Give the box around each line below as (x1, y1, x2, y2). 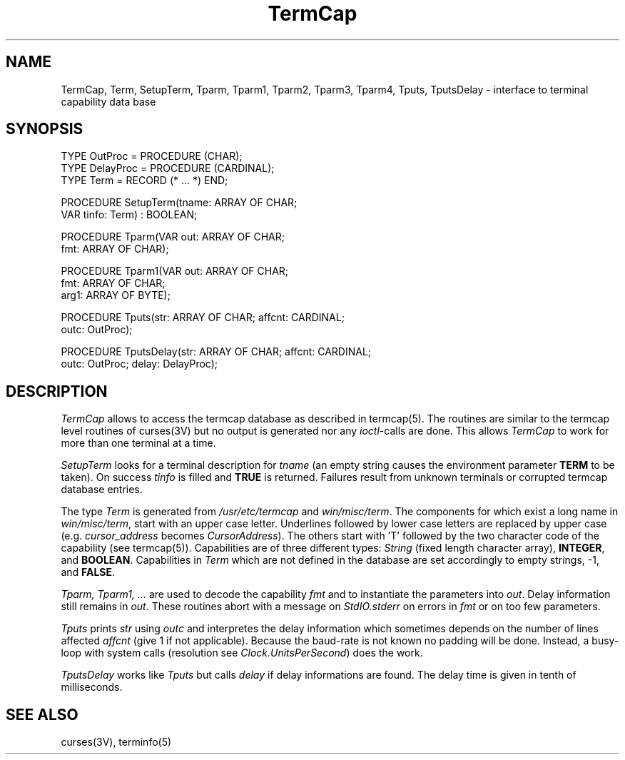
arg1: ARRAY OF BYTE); (61, 289, 171, 302)
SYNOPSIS (6, 120, 83, 138)
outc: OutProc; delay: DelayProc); (61, 358, 218, 370)
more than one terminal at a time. (61, 437, 216, 450)
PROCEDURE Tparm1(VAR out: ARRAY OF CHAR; (61, 265, 289, 278)
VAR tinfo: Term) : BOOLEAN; (61, 208, 198, 221)
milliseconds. (61, 681, 123, 694)
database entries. (61, 483, 143, 496)
